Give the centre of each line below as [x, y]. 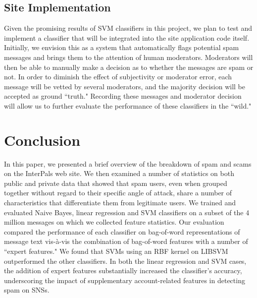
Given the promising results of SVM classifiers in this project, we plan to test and [128, 28]
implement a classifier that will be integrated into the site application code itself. [127, 37]
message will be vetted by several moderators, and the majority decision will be [125, 86]
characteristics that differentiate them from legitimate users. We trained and [120, 203]
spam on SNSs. [27, 290]
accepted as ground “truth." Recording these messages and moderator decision [123, 96]
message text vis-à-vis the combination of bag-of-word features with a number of [126, 241]
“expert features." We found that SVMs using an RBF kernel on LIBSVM [116, 251]
